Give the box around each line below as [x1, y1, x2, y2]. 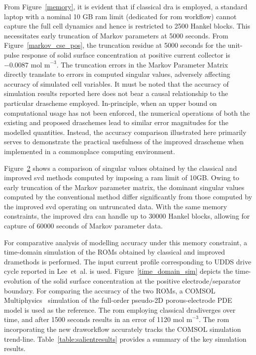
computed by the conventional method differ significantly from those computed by [4, 192, 253, 202]
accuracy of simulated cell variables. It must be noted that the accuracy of [4, 78, 229, 89]
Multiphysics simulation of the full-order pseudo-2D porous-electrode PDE [4, 295, 232, 305]
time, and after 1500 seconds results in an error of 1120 [4, 314, 171, 324]
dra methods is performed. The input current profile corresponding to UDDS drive [4, 256, 252, 266]
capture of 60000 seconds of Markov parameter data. [4, 221, 163, 231]
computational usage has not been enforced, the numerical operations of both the [4, 107, 250, 118]
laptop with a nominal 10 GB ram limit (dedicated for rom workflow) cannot [4, 11, 237, 21]
